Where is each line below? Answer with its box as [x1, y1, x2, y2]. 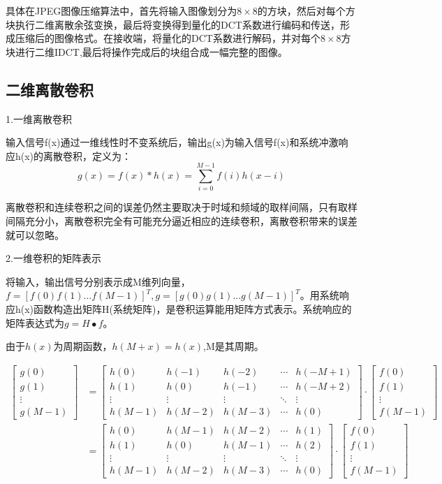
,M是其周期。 [203, 339, 264, 353]
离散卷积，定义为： [43, 148, 132, 163]
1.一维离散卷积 [6, 111, 72, 126]
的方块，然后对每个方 [257, 3, 355, 17]
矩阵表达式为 [6, 315, 64, 330]
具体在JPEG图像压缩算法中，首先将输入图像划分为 [6, 3, 237, 17]
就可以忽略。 [6, 227, 64, 242]
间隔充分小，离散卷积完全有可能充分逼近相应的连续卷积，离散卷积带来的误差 [6, 214, 358, 228]
